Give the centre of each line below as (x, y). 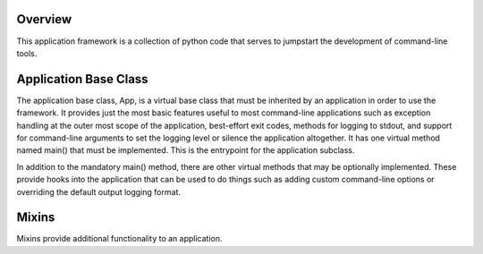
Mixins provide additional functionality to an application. (119, 239)
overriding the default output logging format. (98, 191)
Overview (44, 19)
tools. (27, 53)
